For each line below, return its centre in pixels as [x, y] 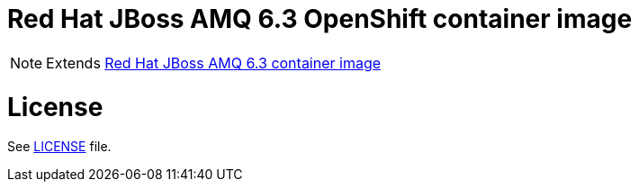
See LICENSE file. [59, 147]
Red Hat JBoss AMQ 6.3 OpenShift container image [320, 19]
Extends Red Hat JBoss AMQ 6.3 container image [214, 63]
